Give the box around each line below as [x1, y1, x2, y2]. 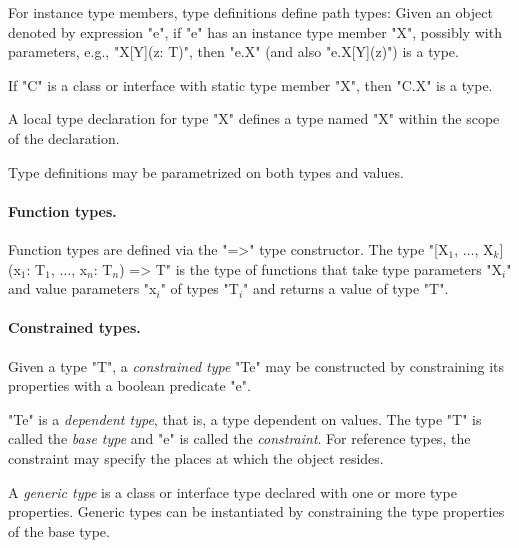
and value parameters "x [8, 278, 157, 299]
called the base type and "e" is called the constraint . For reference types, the [8, 428, 471, 449]
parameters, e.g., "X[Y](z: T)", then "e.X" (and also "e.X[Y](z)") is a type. [8, 41, 459, 62]
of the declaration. [8, 127, 120, 148]
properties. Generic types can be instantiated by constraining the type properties [8, 501, 505, 522]
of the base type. [8, 520, 110, 541]
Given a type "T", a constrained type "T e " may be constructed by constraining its [8, 355, 505, 376]
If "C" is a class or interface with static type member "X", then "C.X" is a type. [8, 74, 493, 95]
